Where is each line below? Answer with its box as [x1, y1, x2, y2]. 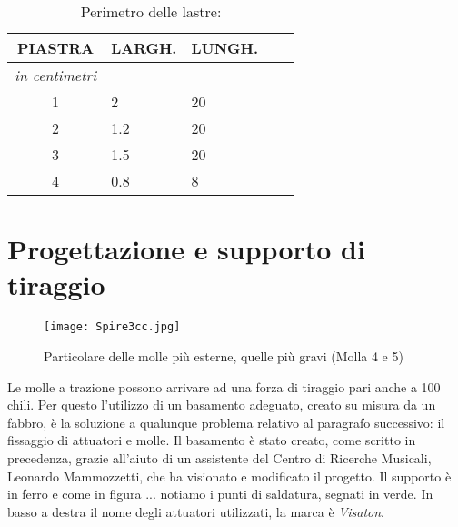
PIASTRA [16, 37, 95, 58]
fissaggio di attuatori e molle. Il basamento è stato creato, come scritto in [7, 431, 416, 450]
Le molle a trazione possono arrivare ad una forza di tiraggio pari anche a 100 [7, 377, 441, 396]
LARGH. [111, 37, 177, 58]
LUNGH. [191, 37, 259, 58]
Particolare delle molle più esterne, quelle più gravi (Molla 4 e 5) [44, 346, 403, 365]
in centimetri [15, 65, 97, 86]
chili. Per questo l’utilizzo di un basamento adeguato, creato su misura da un [7, 395, 436, 414]
